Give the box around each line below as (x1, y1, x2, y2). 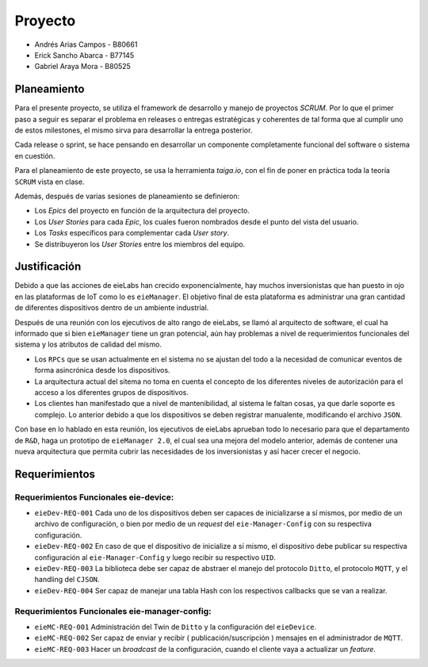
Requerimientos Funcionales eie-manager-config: (14, 605, 212, 616)
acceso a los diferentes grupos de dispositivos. (34, 387, 189, 397)
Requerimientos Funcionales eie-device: (14, 492, 174, 503)
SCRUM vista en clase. (14, 177, 85, 186)
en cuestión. (14, 151, 55, 160)
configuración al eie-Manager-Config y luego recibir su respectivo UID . (34, 552, 277, 562)
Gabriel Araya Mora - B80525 (34, 62, 131, 71)
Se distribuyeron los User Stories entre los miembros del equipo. (34, 239, 246, 249)
